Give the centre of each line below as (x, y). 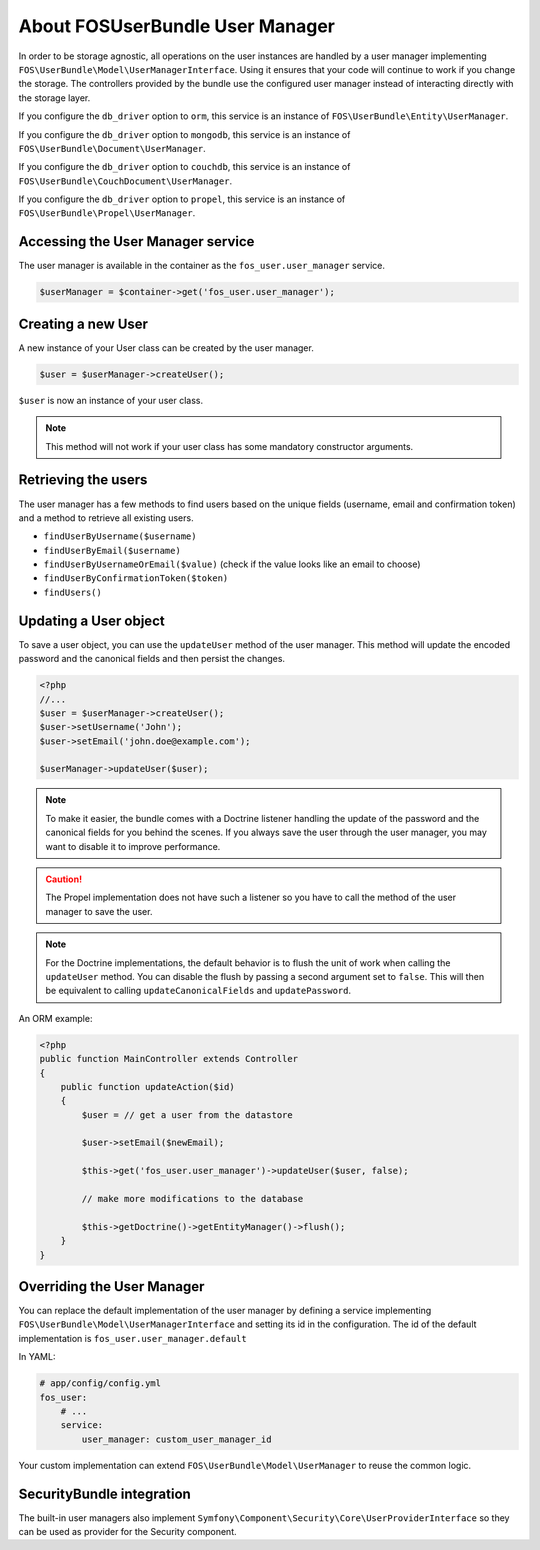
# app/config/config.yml (100, 1383)
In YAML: (37, 1357)
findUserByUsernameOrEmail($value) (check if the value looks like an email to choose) (232, 564)
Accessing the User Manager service (136, 241)
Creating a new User (83, 323)
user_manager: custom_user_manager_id (176, 1439)
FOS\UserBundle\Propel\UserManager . (107, 213)
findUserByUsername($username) (120, 536)
